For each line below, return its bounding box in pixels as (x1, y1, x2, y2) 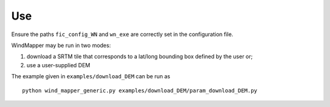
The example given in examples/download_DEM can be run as (11, 73, 170, 80)
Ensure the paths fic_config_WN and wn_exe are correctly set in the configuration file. (11, 31, 233, 38)
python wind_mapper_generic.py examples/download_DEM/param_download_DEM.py (22, 87, 258, 94)
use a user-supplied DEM (26, 61, 90, 68)
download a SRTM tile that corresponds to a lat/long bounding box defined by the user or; (26, 53, 253, 61)
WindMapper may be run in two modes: (11, 42, 111, 49)
